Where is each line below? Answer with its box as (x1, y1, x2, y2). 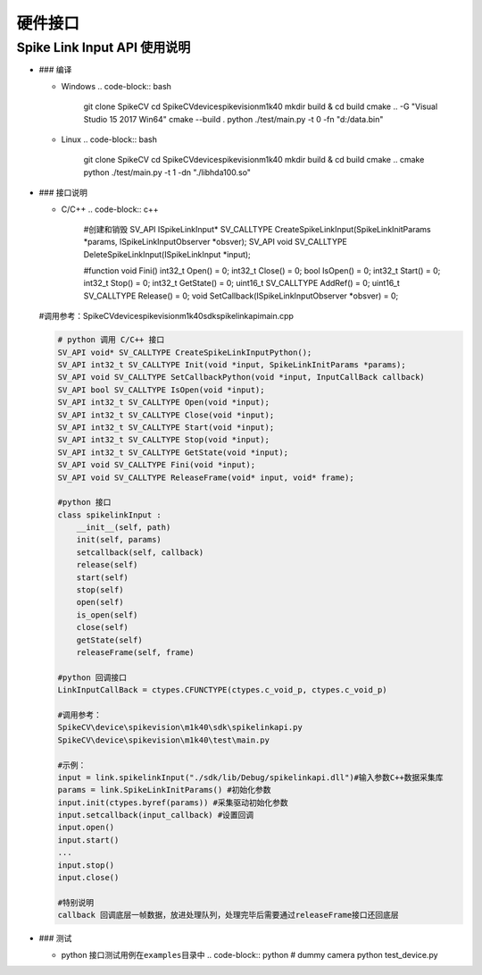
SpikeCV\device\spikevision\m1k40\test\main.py (57, 735, 270, 745)
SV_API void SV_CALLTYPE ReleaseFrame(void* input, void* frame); (57, 472, 354, 483)
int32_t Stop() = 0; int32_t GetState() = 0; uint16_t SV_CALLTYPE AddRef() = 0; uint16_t (83, 278, 401, 289)
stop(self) (76, 585, 124, 595)
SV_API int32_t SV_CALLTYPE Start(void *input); (57, 422, 275, 433)
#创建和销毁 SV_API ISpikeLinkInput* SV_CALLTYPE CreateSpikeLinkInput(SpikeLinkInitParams (83, 223, 432, 234)
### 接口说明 (38, 188, 88, 198)
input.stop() (57, 860, 115, 870)
